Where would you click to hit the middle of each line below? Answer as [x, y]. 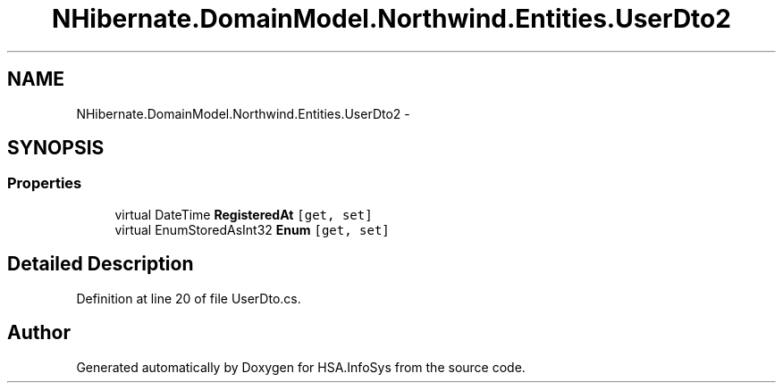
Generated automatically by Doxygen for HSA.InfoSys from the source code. [301, 367]
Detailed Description [101, 264]
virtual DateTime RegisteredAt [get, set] [244, 214]
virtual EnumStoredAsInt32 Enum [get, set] [252, 229]
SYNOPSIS [56, 148]
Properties [45, 183]
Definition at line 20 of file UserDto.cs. [189, 298]
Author [39, 333]
